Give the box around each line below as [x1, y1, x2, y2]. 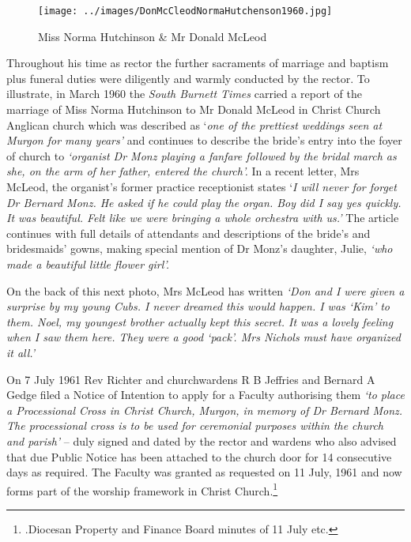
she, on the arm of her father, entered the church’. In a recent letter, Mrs [6, 163, 360, 179]
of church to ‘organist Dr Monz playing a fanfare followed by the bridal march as [6, 147, 397, 164]
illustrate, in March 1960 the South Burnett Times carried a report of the [6, 85, 362, 102]
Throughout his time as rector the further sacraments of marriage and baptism [6, 55, 389, 71]
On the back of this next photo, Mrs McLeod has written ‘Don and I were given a [6, 282, 405, 299]
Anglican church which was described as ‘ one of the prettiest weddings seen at [6, 116, 383, 133]
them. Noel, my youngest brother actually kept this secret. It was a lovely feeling [6, 313, 394, 329]
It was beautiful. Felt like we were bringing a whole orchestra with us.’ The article [6, 209, 399, 226]
